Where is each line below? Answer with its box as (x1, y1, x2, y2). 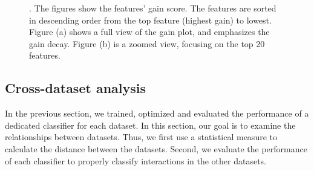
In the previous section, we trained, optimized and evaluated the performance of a (5, 107, 309, 120)
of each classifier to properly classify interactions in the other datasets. (5, 154, 266, 167)
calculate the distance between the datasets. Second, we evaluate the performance (5, 142, 307, 155)
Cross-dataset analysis (5, 79, 146, 97)
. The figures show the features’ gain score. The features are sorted (29, 2, 276, 14)
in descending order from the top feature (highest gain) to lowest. (29, 13, 272, 26)
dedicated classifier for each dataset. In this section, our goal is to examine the (5, 118, 296, 131)
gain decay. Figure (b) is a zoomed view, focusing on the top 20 (29, 37, 265, 50)
